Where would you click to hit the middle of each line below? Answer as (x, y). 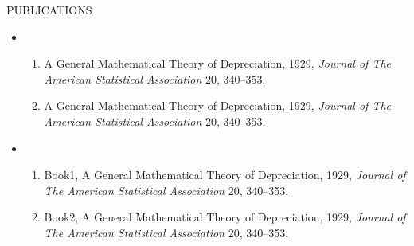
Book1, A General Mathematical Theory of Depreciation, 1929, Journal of (225, 175)
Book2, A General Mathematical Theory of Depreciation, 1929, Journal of (225, 217)
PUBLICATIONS (49, 10)
